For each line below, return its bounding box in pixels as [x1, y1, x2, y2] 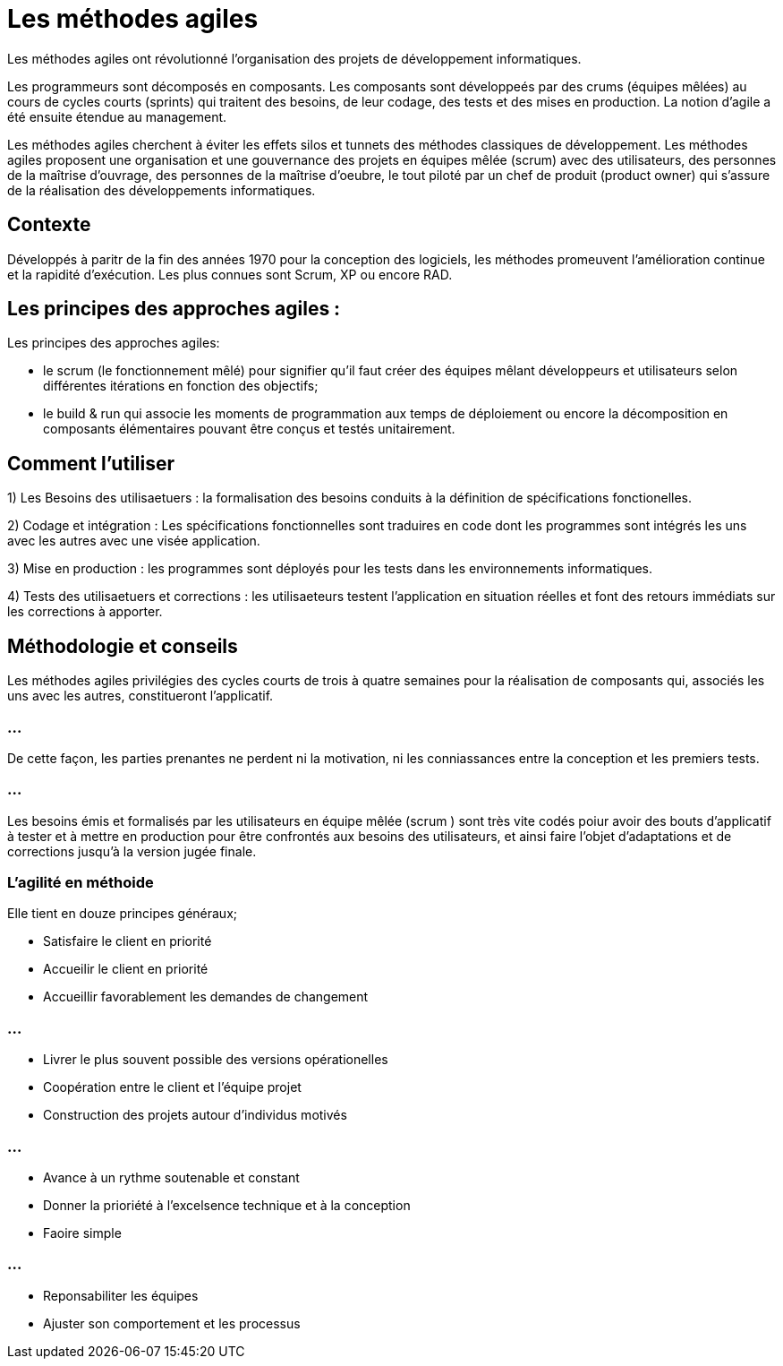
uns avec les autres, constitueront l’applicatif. [7, 688, 274, 704]
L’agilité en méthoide [7, 873, 154, 891]
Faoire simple [43, 1224, 122, 1241]
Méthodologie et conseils [7, 634, 238, 657]
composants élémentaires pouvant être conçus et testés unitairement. [43, 421, 455, 437]
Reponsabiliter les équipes [43, 1287, 199, 1303]
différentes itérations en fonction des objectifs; [43, 378, 319, 394]
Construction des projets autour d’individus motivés [43, 1107, 347, 1123]
